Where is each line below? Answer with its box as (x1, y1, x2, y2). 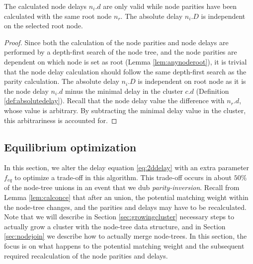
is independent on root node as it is (138, 76, 246, 86)
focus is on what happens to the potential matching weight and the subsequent (4, 240, 245, 251)
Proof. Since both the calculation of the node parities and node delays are (4, 37, 229, 47)
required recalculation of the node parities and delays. (4, 250, 168, 261)
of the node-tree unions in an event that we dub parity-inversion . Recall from (4, 182, 240, 193)
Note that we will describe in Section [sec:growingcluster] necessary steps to (4, 211, 235, 222)
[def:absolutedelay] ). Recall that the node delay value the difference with (4, 95, 225, 106)
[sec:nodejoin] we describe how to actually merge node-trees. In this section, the (4, 231, 247, 241)
